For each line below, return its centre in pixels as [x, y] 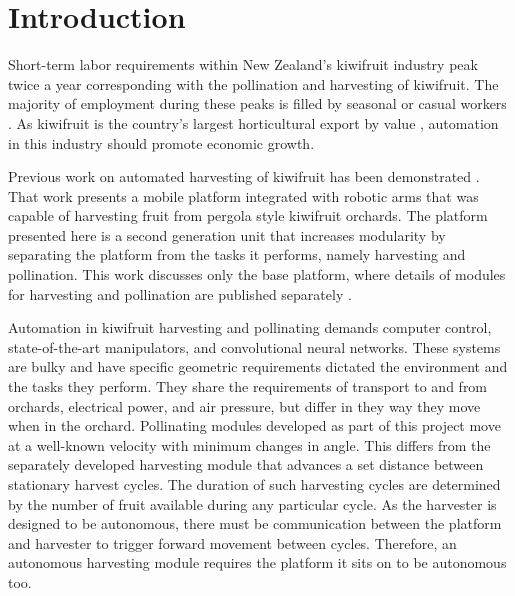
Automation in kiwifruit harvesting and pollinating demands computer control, [250, 327]
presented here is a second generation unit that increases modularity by [227, 234]
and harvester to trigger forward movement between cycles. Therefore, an [232, 542]
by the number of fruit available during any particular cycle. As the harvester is [252, 503]
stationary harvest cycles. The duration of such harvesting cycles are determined [254, 484]
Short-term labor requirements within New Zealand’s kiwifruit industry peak [243, 64]
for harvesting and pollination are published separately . [180, 293]
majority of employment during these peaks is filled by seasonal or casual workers [257, 103]
